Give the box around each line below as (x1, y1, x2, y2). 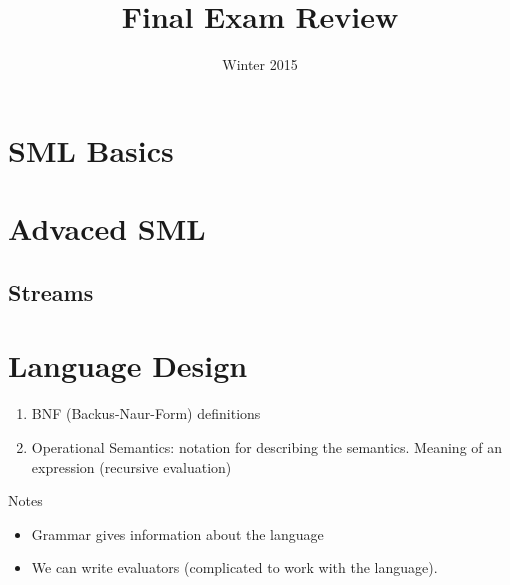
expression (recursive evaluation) (31, 456, 232, 477)
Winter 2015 (222, 54, 298, 75)
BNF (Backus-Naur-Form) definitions (31, 403, 261, 424)
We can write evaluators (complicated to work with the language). (31, 557, 438, 578)
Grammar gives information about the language (31, 523, 324, 544)
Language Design (8, 345, 248, 386)
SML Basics (8, 129, 174, 170)
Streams (8, 276, 94, 307)
